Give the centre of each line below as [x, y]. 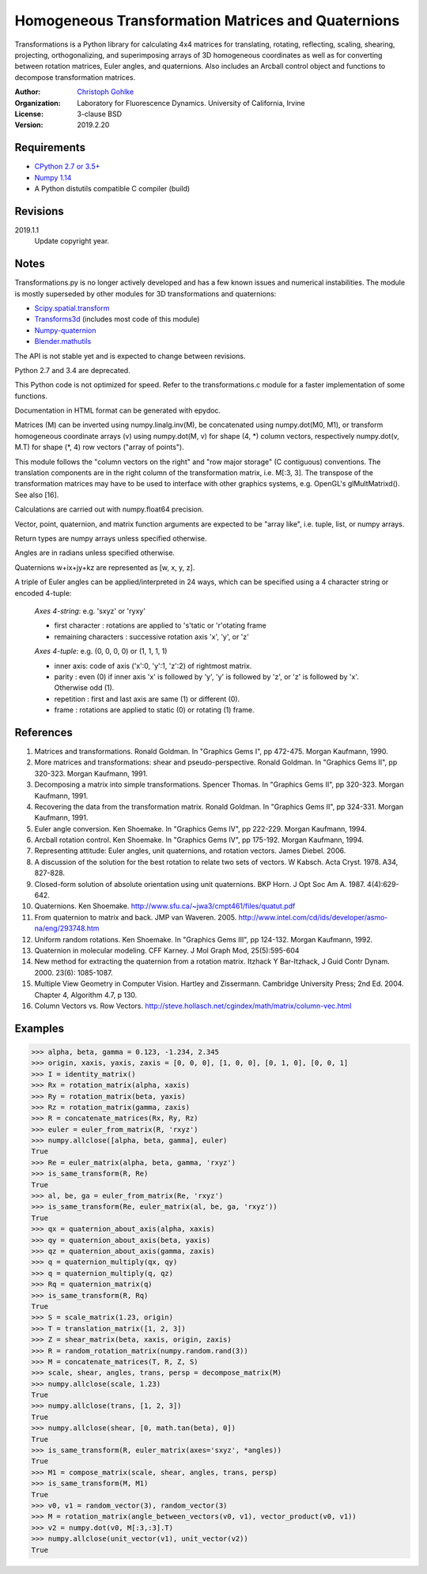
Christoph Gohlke [106, 92]
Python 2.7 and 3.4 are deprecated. [72, 370]
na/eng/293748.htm [67, 928]
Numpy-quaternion [65, 330]
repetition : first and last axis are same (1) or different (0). [147, 699]
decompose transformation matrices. [75, 77]
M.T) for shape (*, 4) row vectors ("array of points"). [100, 447]
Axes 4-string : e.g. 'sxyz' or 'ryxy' [90, 611]
